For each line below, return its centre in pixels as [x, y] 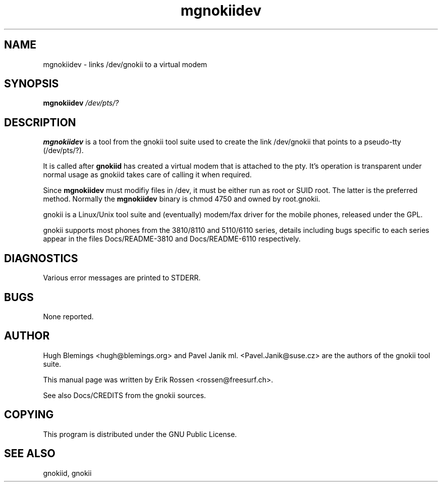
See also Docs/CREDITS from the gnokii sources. [125, 395]
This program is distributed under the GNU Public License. [140, 434]
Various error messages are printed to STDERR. [122, 278]
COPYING [29, 415]
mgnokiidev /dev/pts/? [81, 103]
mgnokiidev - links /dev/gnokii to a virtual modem [125, 64]
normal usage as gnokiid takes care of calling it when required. [147, 175]
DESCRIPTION [40, 122]
